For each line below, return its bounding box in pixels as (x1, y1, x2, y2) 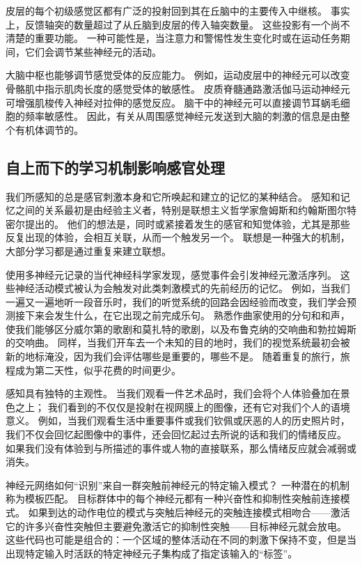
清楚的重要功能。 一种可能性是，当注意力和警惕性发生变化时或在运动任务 (6, 31, 340, 45)
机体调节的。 (24, 122, 84, 137)
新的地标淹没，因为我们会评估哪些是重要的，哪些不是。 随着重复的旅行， (6, 349, 340, 364)
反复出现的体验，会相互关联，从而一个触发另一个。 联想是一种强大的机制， (6, 230, 350, 245)
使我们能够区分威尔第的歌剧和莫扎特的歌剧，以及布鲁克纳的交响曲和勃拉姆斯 (6, 321, 356, 336)
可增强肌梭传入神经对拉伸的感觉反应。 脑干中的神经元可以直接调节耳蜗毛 (6, 95, 340, 109)
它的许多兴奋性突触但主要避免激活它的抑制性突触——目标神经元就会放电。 (6, 518, 347, 533)
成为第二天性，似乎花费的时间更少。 (15, 362, 181, 377)
